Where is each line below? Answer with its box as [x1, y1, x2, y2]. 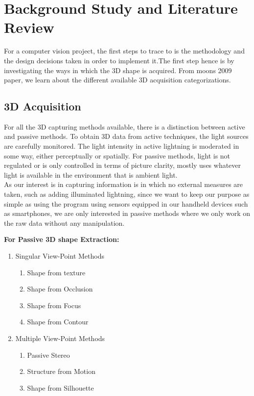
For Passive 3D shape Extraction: [4, 234, 119, 244]
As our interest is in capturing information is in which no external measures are [4, 179, 243, 189]
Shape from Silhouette [27, 382, 94, 393]
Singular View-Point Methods [15, 251, 104, 261]
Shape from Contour [27, 317, 89, 327]
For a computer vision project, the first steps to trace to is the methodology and [4, 46, 245, 56]
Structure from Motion [27, 366, 95, 376]
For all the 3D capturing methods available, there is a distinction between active [4, 121, 245, 132]
